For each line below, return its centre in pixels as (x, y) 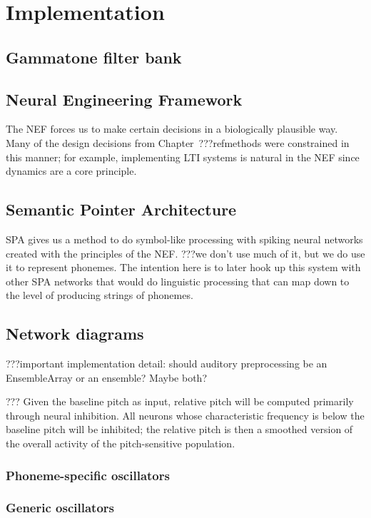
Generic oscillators (60, 508)
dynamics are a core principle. (71, 171)
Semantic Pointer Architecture (121, 209)
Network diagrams (75, 334)
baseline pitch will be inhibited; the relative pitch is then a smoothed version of (179, 429)
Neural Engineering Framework (124, 99)
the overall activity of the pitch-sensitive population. (121, 443)
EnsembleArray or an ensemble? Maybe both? (107, 377)
